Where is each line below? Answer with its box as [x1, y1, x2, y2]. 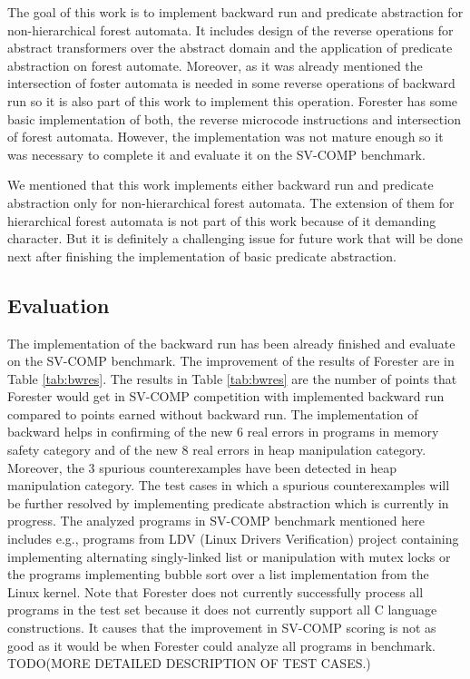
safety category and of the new [7, 440, 178, 459]
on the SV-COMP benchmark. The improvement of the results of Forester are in [7, 351, 455, 370]
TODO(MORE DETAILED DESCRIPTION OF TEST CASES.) [7, 654, 371, 673]
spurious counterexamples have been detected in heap [99, 458, 397, 477]
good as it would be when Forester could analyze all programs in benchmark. [7, 635, 436, 654]
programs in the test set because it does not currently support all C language [7, 600, 437, 619]
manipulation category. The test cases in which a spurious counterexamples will [7, 476, 450, 495]
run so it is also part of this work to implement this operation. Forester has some [7, 91, 458, 110]
